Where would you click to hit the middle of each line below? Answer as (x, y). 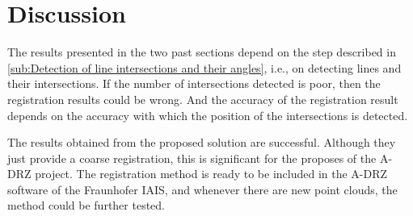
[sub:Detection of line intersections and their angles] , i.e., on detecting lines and (204, 67)
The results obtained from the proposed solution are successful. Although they (202, 142)
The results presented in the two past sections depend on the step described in (202, 52)
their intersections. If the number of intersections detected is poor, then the (194, 83)
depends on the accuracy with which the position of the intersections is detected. (208, 115)
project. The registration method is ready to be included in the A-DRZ (211, 174)
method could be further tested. (86, 205)
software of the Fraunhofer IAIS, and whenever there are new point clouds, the (202, 189)
